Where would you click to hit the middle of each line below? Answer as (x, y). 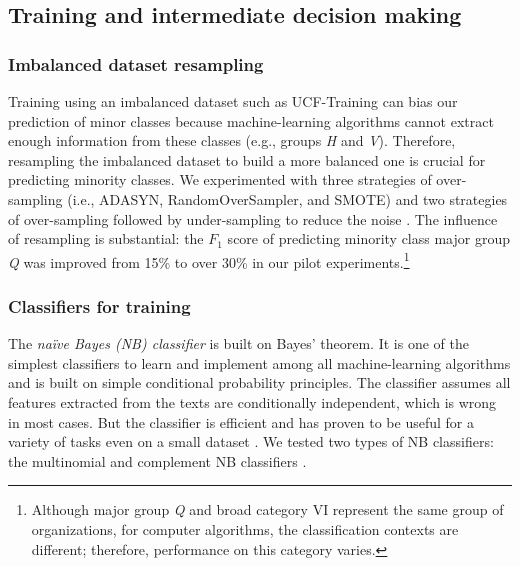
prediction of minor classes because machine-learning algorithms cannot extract (251, 120)
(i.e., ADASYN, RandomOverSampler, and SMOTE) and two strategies (287, 198)
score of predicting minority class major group (368, 238)
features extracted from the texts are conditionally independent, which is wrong (252, 402)
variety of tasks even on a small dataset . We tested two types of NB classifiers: (251, 441)
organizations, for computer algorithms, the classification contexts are (245, 528)
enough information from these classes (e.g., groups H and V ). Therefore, (232, 140)
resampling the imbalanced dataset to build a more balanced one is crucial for (247, 159)
